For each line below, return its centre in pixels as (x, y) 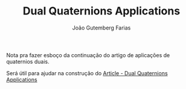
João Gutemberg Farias (101, 28)
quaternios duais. (28, 61)
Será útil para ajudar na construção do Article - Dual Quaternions (87, 73)
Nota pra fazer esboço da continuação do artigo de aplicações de (88, 55)
